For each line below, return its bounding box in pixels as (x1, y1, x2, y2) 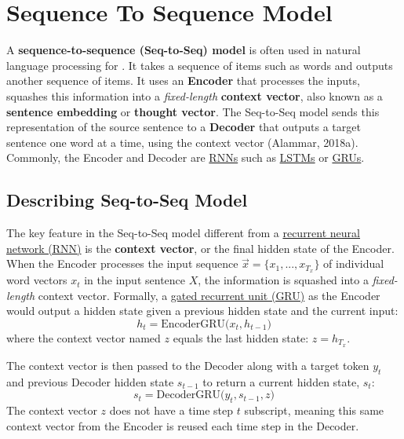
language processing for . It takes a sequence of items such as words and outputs (6, 57, 393, 73)
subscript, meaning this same (244, 401, 384, 418)
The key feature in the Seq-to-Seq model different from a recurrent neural (6, 225, 360, 241)
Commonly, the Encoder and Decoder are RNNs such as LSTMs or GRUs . (6, 149, 365, 166)
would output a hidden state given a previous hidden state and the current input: (6, 302, 399, 319)
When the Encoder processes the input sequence (6, 255, 238, 272)
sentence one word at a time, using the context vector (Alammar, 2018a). (6, 134, 359, 150)
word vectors (6, 272, 67, 288)
